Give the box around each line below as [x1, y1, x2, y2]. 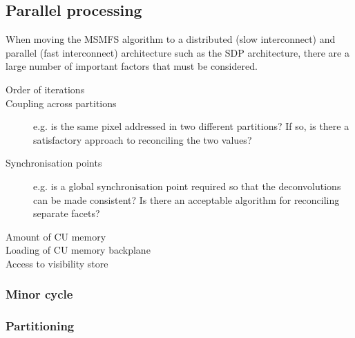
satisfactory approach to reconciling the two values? [33, 132, 252, 147]
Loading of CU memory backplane [6, 243, 151, 257]
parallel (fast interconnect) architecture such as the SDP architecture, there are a [6, 45, 349, 59]
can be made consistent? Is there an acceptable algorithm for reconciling [33, 192, 340, 207]
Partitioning [6, 317, 75, 335]
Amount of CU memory [6, 229, 106, 243]
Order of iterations [6, 82, 85, 96]
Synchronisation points [6, 156, 102, 170]
